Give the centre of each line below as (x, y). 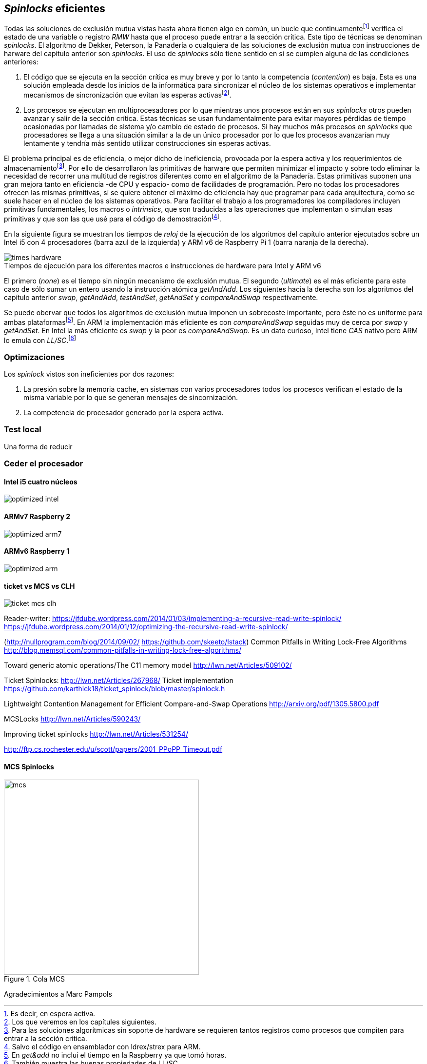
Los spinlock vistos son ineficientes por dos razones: (89, 374)
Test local (23, 430)
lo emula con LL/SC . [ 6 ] (40, 339)
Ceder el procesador (44, 464)
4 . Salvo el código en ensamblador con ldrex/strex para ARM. (102, 1047)
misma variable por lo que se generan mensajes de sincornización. (131, 398)
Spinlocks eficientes (55, 9)
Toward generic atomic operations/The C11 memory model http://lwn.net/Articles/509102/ (148, 665)
